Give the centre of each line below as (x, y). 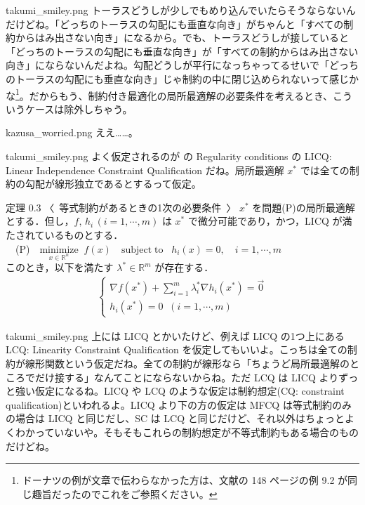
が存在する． (184, 267)
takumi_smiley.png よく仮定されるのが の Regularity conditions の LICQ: (169, 156)
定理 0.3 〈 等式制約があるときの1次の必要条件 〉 (121, 207)
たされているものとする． (65, 234)
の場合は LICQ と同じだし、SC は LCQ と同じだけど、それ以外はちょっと (175, 418)
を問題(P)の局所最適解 (304, 207)
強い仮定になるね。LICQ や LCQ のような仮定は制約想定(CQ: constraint (180, 391)
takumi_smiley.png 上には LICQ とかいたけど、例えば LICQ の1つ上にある (175, 335)
